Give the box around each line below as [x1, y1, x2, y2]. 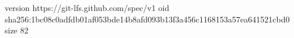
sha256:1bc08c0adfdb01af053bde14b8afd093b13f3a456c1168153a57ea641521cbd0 [5, 13, 290, 25]
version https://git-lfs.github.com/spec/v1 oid [5, 2, 170, 13]
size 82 [5, 24, 29, 36]
